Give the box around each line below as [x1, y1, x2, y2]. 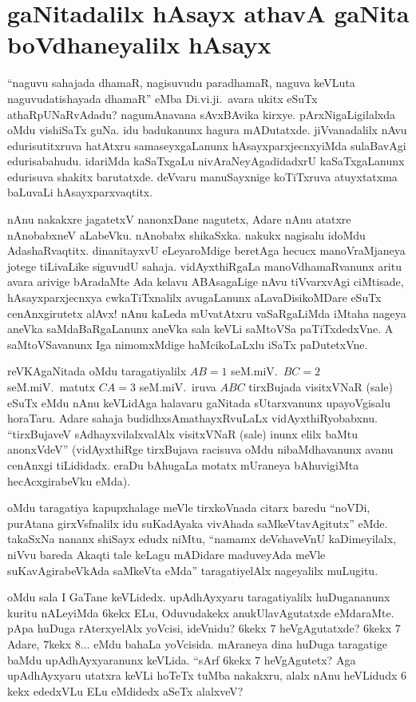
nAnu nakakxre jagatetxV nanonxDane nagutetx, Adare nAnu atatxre [7, 211, 351, 228]
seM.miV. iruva [139, 379, 216, 395]
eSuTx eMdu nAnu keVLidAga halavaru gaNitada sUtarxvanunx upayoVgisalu [7, 394, 391, 410]
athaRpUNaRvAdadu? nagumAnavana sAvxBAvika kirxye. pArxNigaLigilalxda [7, 105, 395, 122]
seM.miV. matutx [7, 379, 96, 395]
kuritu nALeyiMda [7, 604, 99, 621]
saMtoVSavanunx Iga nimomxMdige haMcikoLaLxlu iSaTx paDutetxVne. [7, 335, 368, 352]
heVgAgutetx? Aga [263, 651, 356, 668]
